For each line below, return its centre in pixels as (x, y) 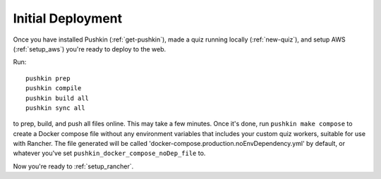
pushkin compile (54, 88)
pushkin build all (58, 98)
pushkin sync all (55, 108)
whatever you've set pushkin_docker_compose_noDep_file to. (109, 153)
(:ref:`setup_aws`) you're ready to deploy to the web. (90, 49)
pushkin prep (48, 78)
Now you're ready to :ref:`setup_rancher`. (73, 166)
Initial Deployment (68, 18)
